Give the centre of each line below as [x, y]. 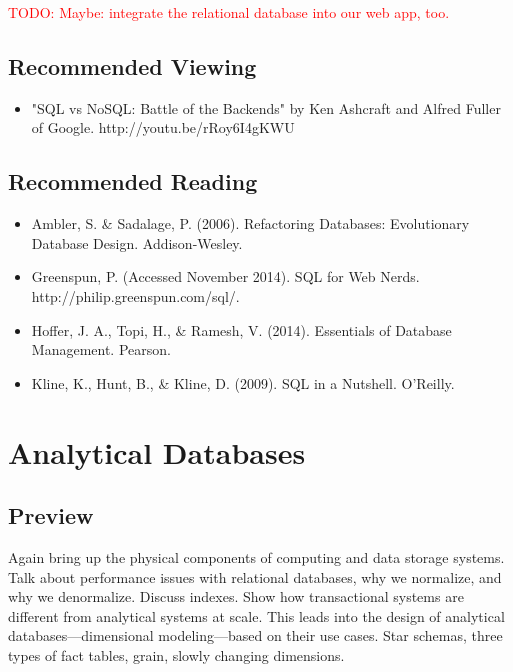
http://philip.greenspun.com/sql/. [135, 295]
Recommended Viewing [132, 65]
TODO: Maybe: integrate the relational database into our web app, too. [229, 12]
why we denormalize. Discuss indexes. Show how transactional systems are [236, 596]
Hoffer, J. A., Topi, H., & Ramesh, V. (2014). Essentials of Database [241, 329]
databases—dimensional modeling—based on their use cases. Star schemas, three [255, 635]
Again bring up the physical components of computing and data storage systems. [256, 556]
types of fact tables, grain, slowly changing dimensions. [176, 654]
